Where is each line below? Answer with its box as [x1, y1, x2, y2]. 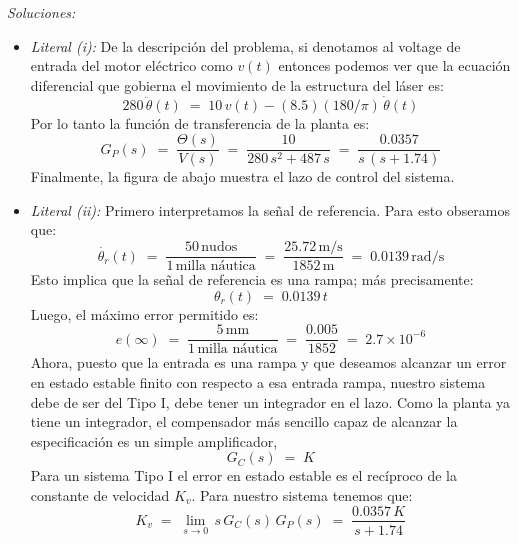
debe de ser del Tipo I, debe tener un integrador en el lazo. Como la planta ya [30, 391, 511, 412]
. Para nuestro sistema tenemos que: [191, 484, 413, 505]
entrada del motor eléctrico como [30, 55, 233, 76]
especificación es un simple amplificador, [30, 430, 278, 451]
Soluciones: [7, 2, 76, 22]
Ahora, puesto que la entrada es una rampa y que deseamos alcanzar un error [30, 352, 507, 373]
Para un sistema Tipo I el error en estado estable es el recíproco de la [30, 465, 457, 486]
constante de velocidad [30, 484, 170, 505]
